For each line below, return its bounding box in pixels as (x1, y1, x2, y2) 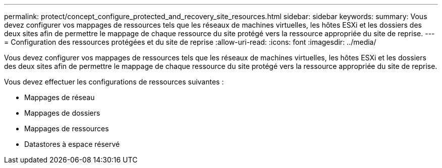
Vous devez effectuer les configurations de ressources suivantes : (4, 77, 224, 86)
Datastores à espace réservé (24, 140, 120, 148)
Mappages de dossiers (24, 109, 100, 117)
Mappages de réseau (24, 93, 95, 102)
